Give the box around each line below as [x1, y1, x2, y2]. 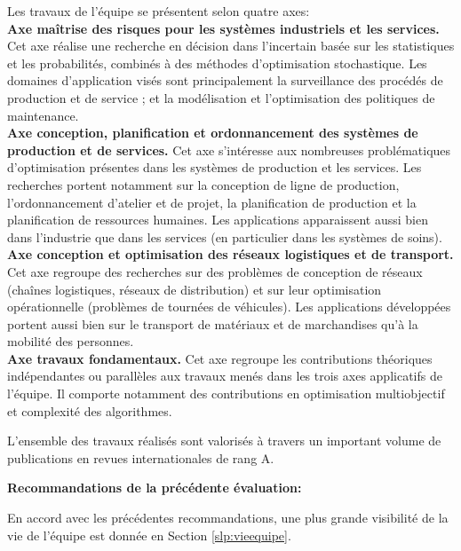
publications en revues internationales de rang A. [7, 448, 274, 467]
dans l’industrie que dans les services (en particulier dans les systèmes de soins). [7, 227, 442, 246]
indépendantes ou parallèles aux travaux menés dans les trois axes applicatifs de [7, 366, 442, 385]
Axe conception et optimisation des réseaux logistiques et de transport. [7, 245, 454, 264]
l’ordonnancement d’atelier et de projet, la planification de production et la [7, 193, 417, 211]
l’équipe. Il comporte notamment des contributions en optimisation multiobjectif [7, 384, 445, 403]
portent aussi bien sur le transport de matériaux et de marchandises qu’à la [7, 314, 418, 333]
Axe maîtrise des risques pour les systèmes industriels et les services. [7, 19, 440, 37]
